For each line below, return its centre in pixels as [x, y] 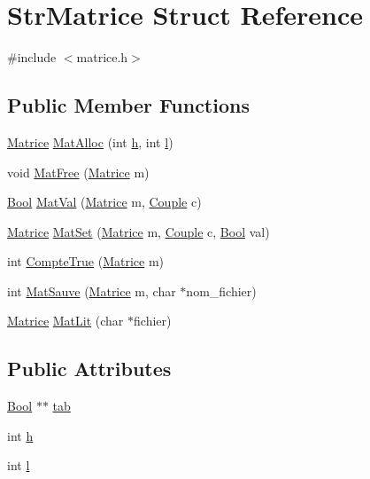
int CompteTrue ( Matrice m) [86, 261]
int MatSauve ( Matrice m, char [92, 291]
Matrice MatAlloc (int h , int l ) [90, 141]
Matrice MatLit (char [66, 321]
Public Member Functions [128, 105]
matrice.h [102, 57]
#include [32, 57]
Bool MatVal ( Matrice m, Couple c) [104, 202]
